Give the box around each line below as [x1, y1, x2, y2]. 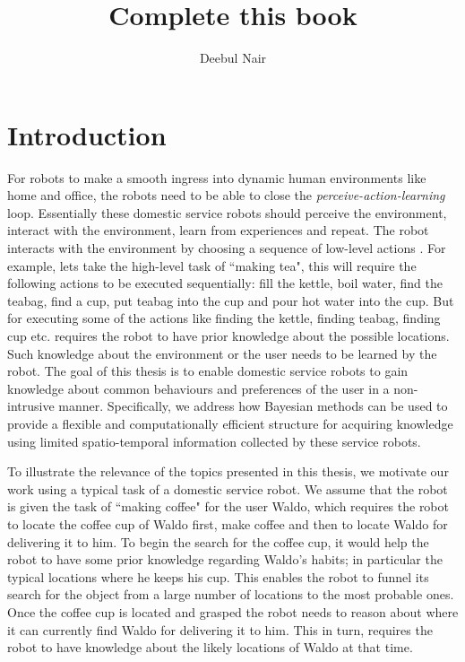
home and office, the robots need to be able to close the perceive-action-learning [7, 186, 445, 205]
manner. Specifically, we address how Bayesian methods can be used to [58, 396, 448, 415]
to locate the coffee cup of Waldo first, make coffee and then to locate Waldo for [7, 514, 448, 533]
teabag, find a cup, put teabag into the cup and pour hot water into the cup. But [7, 291, 454, 309]
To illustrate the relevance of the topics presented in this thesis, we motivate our [7, 462, 449, 481]
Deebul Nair [199, 48, 267, 67]
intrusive [7, 396, 55, 415]
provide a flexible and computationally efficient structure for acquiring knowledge [7, 414, 453, 432]
